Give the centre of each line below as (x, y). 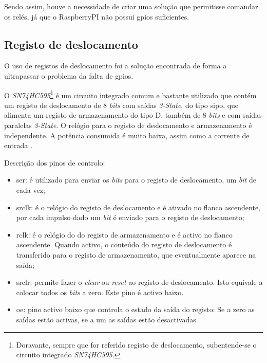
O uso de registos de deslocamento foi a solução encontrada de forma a (116, 66)
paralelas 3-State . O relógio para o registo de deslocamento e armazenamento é (128, 125)
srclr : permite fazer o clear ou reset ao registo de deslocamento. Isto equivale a (139, 282)
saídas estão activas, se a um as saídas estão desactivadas (106, 319)
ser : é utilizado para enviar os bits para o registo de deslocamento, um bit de (136, 180)
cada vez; (31, 189)
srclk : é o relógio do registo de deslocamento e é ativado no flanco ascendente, (138, 207)
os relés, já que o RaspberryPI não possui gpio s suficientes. (97, 16)
